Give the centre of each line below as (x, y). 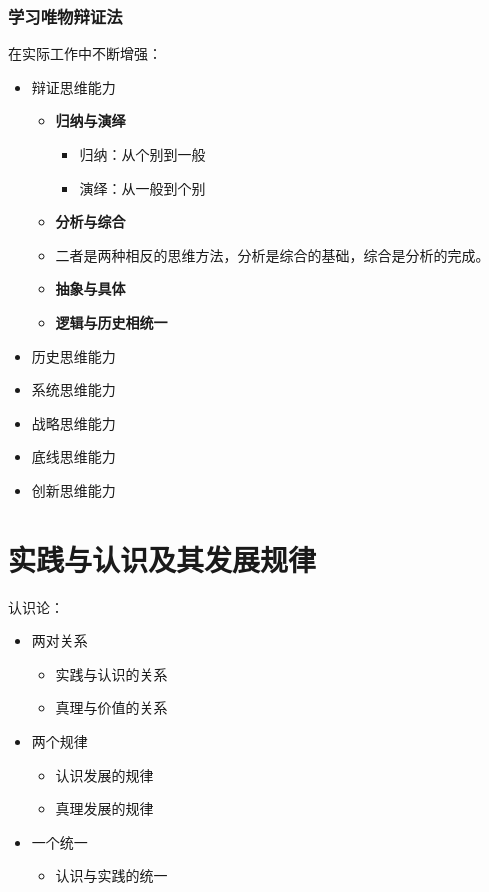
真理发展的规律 (104, 808)
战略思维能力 (73, 422)
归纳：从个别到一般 (142, 154)
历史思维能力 (73, 355)
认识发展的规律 (104, 774)
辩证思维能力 (73, 86)
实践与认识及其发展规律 (162, 558)
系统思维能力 (73, 389)
